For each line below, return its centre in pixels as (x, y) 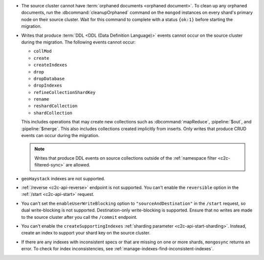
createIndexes (50, 65)
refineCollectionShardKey (65, 92)
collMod (43, 51)
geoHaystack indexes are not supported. (63, 178)
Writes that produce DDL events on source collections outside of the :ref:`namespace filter (126, 158)
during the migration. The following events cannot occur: (78, 42)
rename (41, 99)
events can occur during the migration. (60, 136)
